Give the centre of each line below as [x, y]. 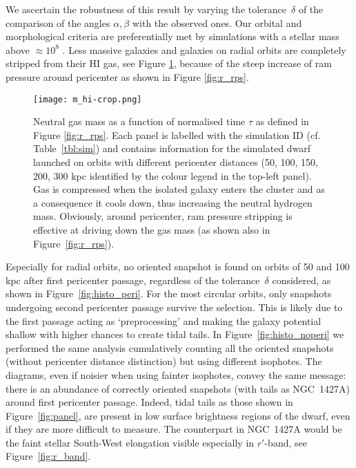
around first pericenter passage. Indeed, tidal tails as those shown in [149, 402]
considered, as [301, 280]
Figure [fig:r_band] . [48, 456]
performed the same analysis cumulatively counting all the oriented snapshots [170, 347]
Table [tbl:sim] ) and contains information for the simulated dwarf [172, 148]
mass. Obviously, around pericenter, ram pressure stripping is [163, 216]
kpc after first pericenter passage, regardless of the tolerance [133, 280]
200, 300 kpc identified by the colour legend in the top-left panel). [172, 175]
